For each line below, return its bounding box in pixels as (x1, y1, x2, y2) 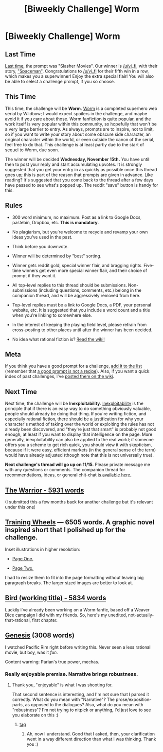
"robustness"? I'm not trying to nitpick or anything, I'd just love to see (12, 707, 151, 713)
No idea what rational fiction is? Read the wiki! (12, 336, 105, 342)
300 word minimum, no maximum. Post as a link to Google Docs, (12, 214, 142, 220)
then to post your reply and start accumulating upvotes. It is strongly (5, 161, 142, 167)
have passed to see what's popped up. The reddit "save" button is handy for (5, 182, 159, 188)
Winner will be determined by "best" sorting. (12, 253, 102, 259)
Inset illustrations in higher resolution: (5, 546, 80, 552)
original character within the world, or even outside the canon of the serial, (5, 136, 155, 142)
